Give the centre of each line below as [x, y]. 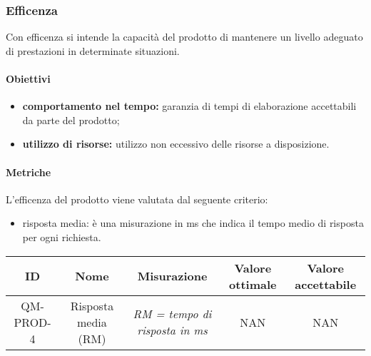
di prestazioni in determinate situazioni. [93, 50]
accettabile [326, 284]
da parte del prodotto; [71, 119]
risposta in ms [172, 330]
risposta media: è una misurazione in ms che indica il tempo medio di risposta [193, 223]
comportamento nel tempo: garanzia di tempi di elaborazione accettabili [189, 106]
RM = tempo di [172, 314]
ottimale [253, 284]
